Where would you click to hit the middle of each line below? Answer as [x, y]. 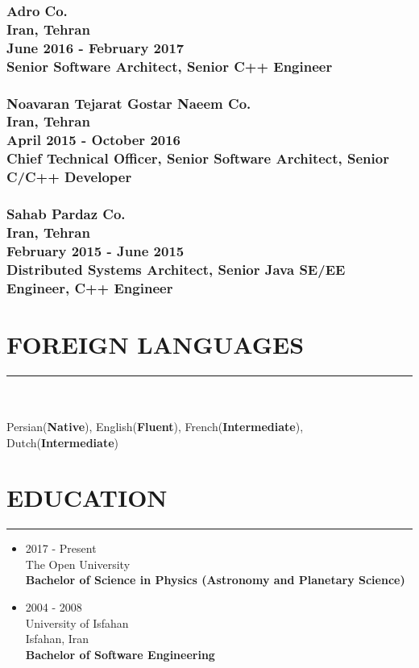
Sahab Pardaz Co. [66, 214]
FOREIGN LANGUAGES [156, 344]
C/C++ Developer [69, 177]
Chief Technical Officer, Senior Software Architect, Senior [198, 158]
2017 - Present [61, 548]
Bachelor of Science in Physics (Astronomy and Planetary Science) [215, 580]
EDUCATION [87, 498]
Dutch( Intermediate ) [62, 442]
